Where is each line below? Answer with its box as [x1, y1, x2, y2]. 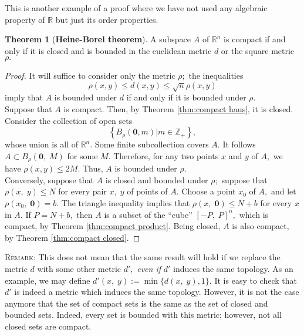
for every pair [58, 185, 107, 197]
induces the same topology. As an [173, 262, 293, 274]
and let [271, 185, 296, 197]
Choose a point [181, 185, 236, 197]
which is [239, 208, 269, 220]
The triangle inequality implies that [61, 196, 190, 209]
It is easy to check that [214, 274, 297, 286]
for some [67, 149, 98, 162]
